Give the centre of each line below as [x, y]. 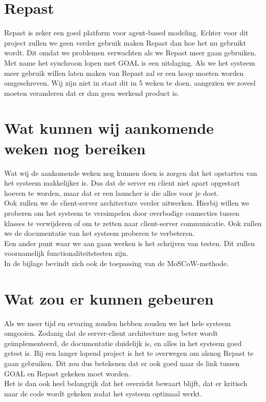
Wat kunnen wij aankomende [109, 128]
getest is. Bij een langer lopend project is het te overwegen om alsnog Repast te [129, 353]
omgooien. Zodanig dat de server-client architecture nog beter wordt [111, 333]
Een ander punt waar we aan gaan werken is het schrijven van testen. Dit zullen [129, 243]
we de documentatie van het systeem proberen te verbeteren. [99, 233]
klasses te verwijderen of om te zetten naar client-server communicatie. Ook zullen [133, 223]
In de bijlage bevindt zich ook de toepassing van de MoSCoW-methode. [116, 263]
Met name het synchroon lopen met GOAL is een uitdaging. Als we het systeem [130, 62]
